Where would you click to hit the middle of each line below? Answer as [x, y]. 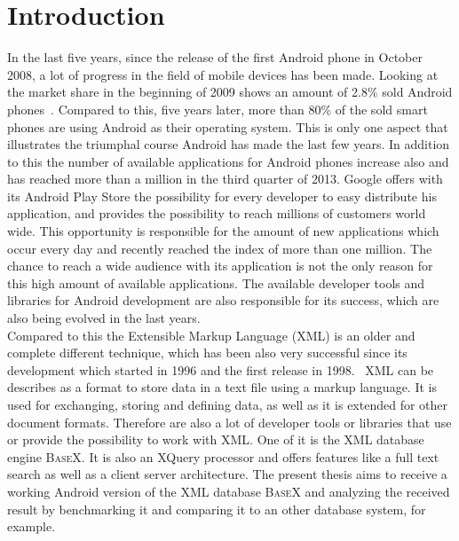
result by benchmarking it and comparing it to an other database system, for [217, 509]
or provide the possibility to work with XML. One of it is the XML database [216, 439]
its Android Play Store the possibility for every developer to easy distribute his [222, 196]
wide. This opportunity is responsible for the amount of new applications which [223, 231]
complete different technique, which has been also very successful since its [207, 353]
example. [32, 526]
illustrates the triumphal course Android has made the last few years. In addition [229, 144]
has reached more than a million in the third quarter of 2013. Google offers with [225, 179]
